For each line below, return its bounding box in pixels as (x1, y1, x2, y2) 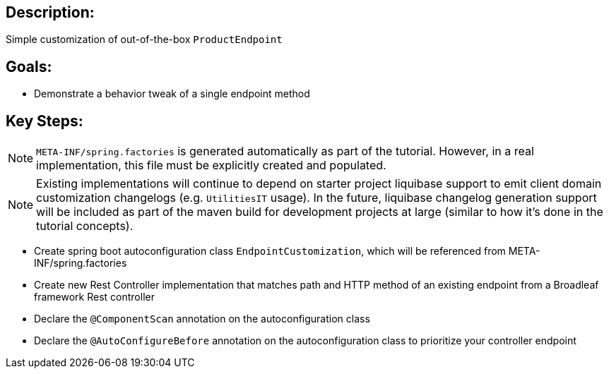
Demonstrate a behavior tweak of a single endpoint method (34, 88, 310, 100)
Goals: (6, 57, 52, 76)
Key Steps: (6, 111, 83, 130)
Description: (6, 4, 95, 21)
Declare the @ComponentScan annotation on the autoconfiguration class (34, 313, 370, 325)
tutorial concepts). (36, 219, 134, 234)
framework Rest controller (34, 291, 155, 303)
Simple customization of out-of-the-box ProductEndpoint (6, 33, 283, 46)
